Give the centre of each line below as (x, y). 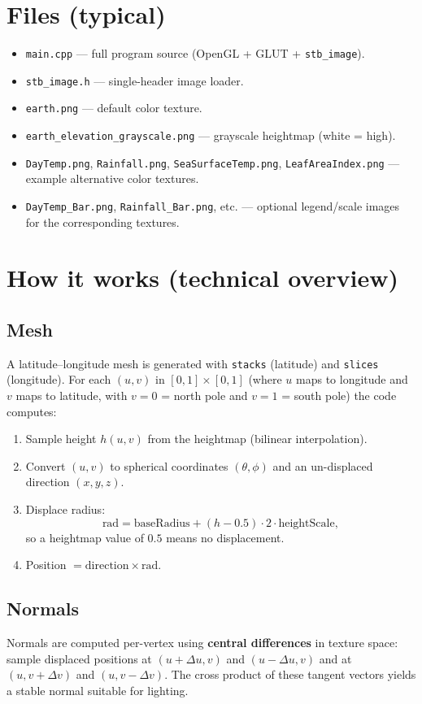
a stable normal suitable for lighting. (98, 690)
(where (265, 379)
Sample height (61, 439)
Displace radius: (65, 509)
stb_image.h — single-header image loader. (135, 80)
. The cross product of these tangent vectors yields (290, 674)
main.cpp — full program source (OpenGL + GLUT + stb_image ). (195, 53)
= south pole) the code (339, 395)
